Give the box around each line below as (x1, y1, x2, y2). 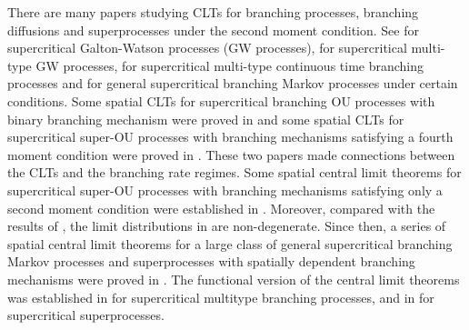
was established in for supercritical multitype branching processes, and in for (7, 287, 434, 306)
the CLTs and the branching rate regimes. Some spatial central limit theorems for (7, 163, 462, 182)
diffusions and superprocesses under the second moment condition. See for (7, 20, 419, 39)
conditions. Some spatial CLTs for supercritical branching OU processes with (7, 91, 435, 110)
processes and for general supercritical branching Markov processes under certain (7, 74, 458, 93)
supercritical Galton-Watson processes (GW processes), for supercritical (7, 38, 407, 57)
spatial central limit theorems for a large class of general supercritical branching (7, 234, 453, 253)
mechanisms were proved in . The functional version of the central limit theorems (7, 269, 460, 288)
